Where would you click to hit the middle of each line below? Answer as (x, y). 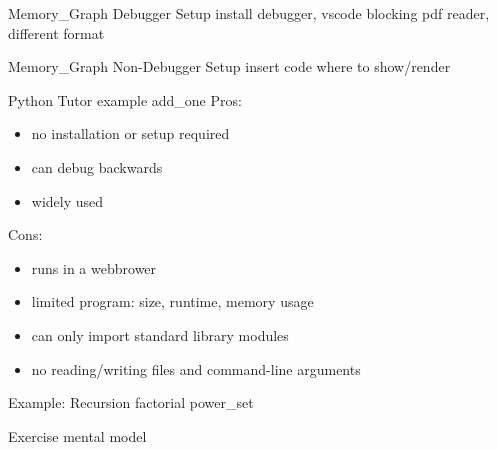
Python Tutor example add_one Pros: (125, 99)
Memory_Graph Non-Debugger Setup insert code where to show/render (229, 66)
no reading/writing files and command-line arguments (196, 368)
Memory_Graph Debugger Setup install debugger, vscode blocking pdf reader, (249, 13)
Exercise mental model (77, 435)
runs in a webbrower (94, 267)
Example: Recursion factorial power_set (131, 402)
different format (56, 32)
